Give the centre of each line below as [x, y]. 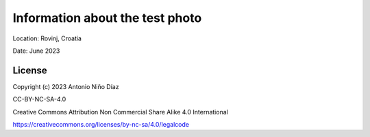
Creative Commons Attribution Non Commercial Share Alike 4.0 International [121, 112]
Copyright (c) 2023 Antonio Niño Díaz [66, 86]
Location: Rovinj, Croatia [47, 38]
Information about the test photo [107, 18]
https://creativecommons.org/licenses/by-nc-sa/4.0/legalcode [101, 125]
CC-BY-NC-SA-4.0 [39, 99]
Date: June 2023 [36, 51]
